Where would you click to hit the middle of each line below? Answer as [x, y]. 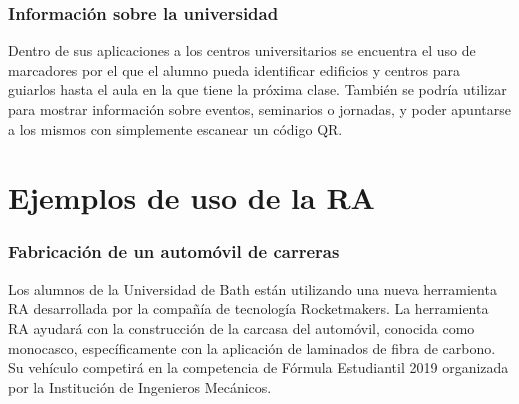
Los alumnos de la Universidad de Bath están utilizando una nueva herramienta [252, 288]
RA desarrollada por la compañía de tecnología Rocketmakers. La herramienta [248, 308]
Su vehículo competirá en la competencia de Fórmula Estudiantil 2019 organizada [258, 367]
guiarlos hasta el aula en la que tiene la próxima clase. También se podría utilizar [257, 89]
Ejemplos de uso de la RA [191, 197]
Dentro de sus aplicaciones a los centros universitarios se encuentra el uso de [242, 50]
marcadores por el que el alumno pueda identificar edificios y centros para [234, 69]
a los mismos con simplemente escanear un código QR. [175, 128]
